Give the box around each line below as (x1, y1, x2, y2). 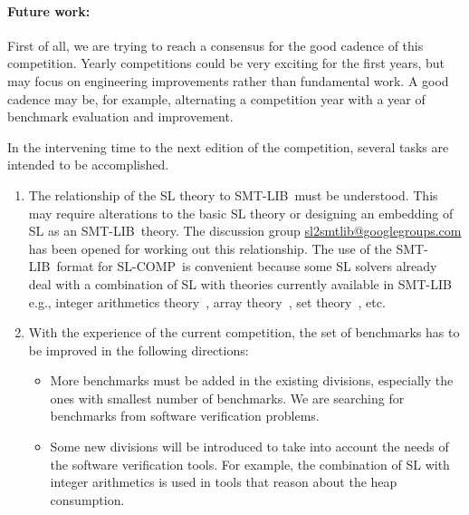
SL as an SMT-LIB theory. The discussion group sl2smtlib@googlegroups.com (28, 221, 462, 240)
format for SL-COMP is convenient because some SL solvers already (56, 257, 437, 276)
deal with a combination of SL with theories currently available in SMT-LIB (28, 274, 452, 293)
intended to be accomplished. (7, 155, 169, 174)
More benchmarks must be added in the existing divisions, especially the (50, 371, 454, 390)
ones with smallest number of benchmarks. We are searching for (50, 388, 405, 407)
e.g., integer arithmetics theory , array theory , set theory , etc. (28, 292, 386, 311)
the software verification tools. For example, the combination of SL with (50, 454, 450, 473)
